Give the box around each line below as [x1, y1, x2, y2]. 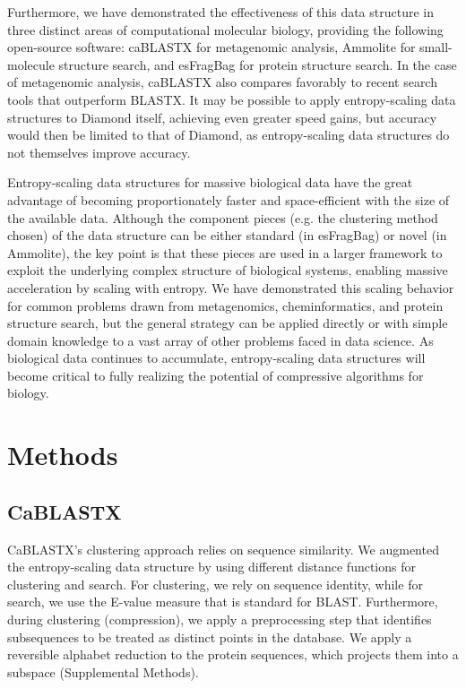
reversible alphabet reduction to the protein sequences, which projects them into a [7, 645, 459, 664]
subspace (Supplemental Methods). [7, 662, 199, 681]
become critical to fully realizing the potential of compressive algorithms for [7, 365, 424, 384]
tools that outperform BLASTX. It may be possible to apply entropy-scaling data [7, 90, 456, 108]
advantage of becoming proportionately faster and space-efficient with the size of [7, 190, 450, 209]
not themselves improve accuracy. [7, 142, 191, 161]
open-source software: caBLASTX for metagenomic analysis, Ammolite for [7, 38, 416, 56]
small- [419, 38, 453, 56]
